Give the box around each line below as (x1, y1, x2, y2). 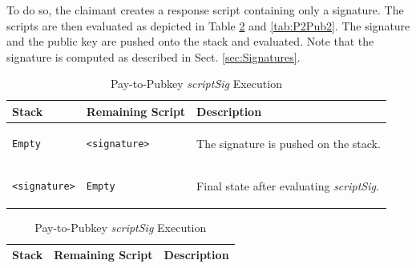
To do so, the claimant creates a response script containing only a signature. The (6, 2, 404, 18)
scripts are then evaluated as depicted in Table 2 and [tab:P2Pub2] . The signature (6, 17, 410, 34)
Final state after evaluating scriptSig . (196, 177, 379, 194)
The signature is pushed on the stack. (196, 134, 381, 151)
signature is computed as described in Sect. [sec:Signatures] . (6, 48, 301, 65)
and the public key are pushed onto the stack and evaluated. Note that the (6, 33, 374, 50)
